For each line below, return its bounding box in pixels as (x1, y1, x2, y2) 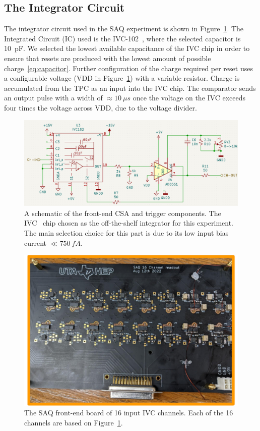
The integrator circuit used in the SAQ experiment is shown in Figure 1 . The (4, 23, 244, 34)
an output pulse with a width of (4, 92, 103, 103)
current (24, 237, 47, 248)
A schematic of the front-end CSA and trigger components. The (24, 207, 221, 218)
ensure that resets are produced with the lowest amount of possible (4, 52, 211, 63)
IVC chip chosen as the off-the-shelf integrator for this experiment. (24, 218, 233, 228)
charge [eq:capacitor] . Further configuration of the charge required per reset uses (4, 63, 253, 73)
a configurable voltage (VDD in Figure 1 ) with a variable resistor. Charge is (4, 73, 240, 83)
